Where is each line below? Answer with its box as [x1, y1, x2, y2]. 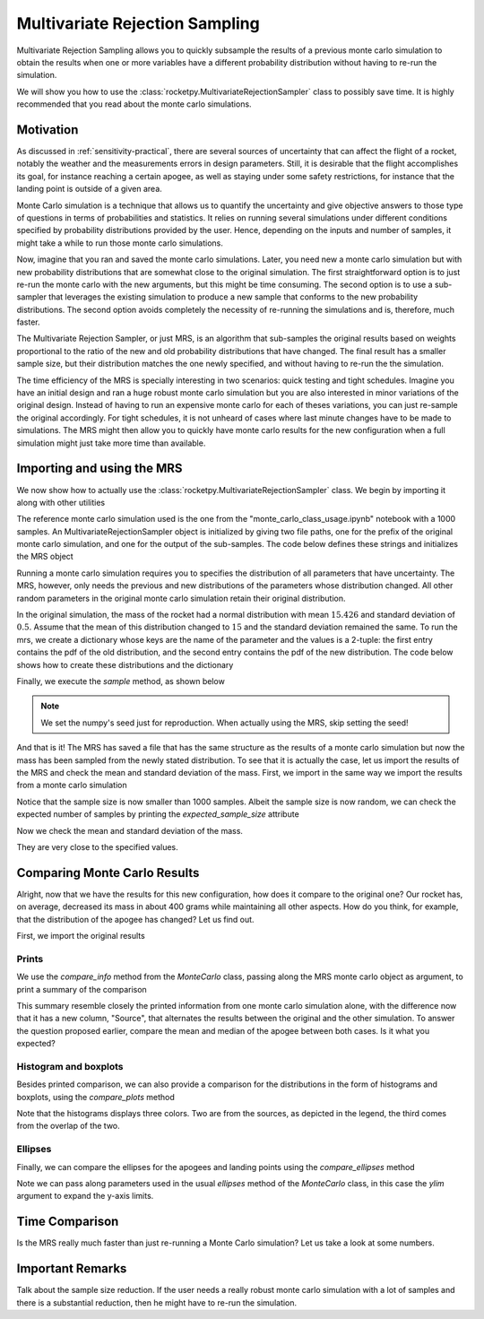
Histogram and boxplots [16, 1060, 124, 1072]
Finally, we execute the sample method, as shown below [16, 675, 226, 686]
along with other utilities [16, 497, 106, 508]
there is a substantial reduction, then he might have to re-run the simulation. [16, 1297, 298, 1308]
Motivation [16, 122, 79, 137]
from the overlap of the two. [16, 1121, 120, 1132]
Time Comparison [16, 1214, 119, 1229]
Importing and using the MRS [16, 461, 183, 476]
